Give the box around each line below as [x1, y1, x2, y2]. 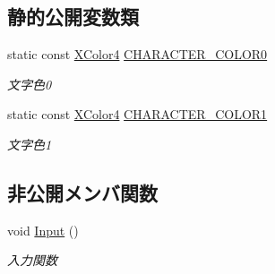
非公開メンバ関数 [7, 178, 158, 206]
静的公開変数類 [7, 3, 139, 30]
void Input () [7, 220, 79, 239]
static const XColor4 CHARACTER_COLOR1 [7, 105, 268, 124]
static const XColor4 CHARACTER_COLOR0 [7, 45, 268, 64]
